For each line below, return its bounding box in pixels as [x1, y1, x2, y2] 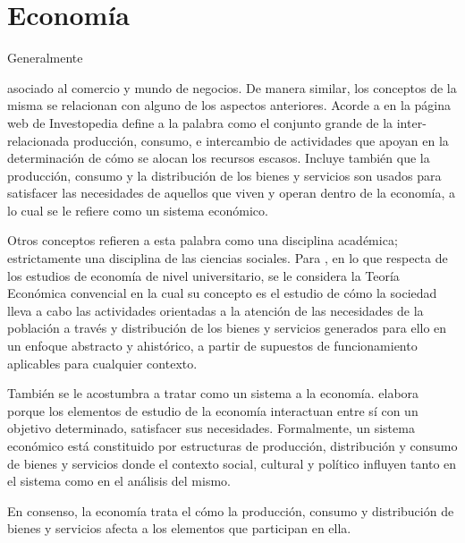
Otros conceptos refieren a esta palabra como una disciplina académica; [7, 231, 398, 250]
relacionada [7, 131, 70, 149]
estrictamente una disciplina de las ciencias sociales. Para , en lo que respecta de [7, 249, 448, 267]
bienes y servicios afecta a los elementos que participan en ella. [7, 519, 351, 538]
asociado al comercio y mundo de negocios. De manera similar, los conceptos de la [7, 78, 457, 97]
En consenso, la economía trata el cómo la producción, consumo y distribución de [7, 501, 454, 520]
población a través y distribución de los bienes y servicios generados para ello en [7, 318, 447, 337]
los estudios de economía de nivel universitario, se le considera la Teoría [7, 266, 400, 284]
